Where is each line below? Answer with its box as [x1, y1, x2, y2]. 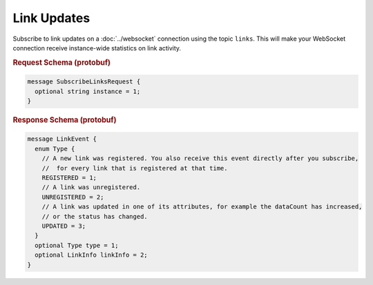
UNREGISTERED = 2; [41, 193, 104, 201]
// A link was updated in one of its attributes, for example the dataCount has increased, [41, 203, 363, 210]
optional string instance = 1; [35, 87, 141, 95]
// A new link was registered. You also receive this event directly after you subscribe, [41, 155, 359, 162]
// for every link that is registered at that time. [41, 164, 228, 172]
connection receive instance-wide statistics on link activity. [12, 43, 182, 52]
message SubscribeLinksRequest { [27, 78, 141, 86]
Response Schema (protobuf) [12, 115, 117, 124]
